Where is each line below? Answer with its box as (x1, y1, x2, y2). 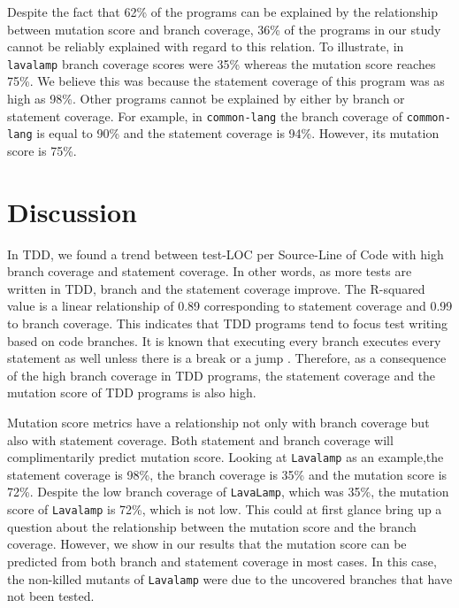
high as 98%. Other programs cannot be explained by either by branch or (7, 89, 405, 108)
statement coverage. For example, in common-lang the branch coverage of (7, 106, 403, 125)
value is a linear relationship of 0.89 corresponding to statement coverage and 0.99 (7, 296, 453, 315)
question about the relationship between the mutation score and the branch (7, 517, 417, 535)
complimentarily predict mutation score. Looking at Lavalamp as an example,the (7, 448, 444, 466)
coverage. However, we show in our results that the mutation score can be (7, 535, 407, 553)
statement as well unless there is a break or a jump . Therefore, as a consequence (7, 349, 447, 367)
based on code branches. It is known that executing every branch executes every (7, 331, 441, 350)
